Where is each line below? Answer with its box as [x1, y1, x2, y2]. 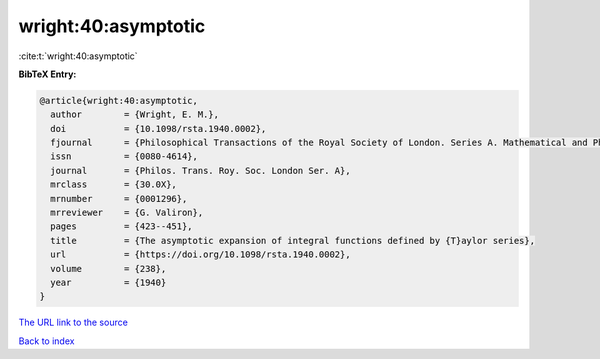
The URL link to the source [18, 316, 129, 329]
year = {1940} [50, 277, 167, 288]
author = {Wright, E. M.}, [50, 109, 220, 120]
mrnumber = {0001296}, [50, 193, 188, 204]
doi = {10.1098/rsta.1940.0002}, [50, 123, 267, 134]
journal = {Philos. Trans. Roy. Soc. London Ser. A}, [50, 165, 351, 176]
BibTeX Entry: [18, 68, 77, 80]
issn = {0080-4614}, [50, 151, 199, 162]
